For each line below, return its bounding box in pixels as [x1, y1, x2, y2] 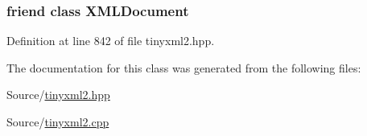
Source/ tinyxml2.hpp [6, 86, 110, 103]
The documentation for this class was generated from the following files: [6, 59, 361, 76]
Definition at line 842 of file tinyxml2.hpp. [6, 32, 215, 49]
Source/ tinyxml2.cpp [6, 113, 109, 130]
